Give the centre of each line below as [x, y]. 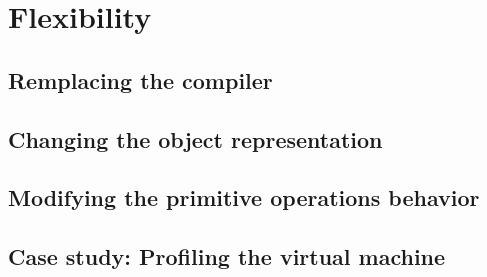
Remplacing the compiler [140, 79]
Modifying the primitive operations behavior [244, 197]
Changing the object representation [195, 138]
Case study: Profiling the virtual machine [227, 256]
